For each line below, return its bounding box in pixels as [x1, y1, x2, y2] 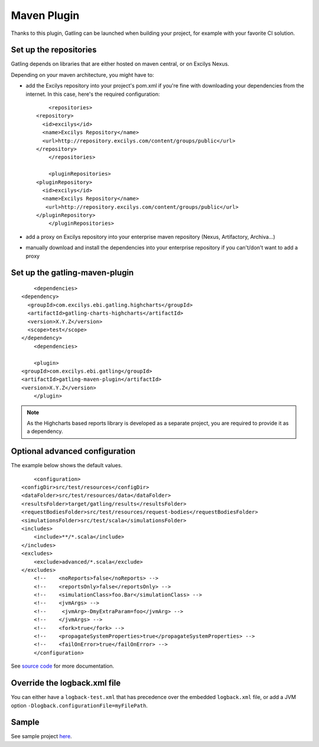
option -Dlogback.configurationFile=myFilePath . [11, 701, 148, 709]
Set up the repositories [11, 45, 97, 55]
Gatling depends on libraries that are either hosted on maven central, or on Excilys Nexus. [11, 60, 230, 67]
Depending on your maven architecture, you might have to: [11, 71, 154, 78]
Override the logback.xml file [11, 678, 121, 688]
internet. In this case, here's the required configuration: [25, 90, 160, 98]
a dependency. [27, 428, 63, 435]
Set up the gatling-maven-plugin [11, 268, 134, 278]
